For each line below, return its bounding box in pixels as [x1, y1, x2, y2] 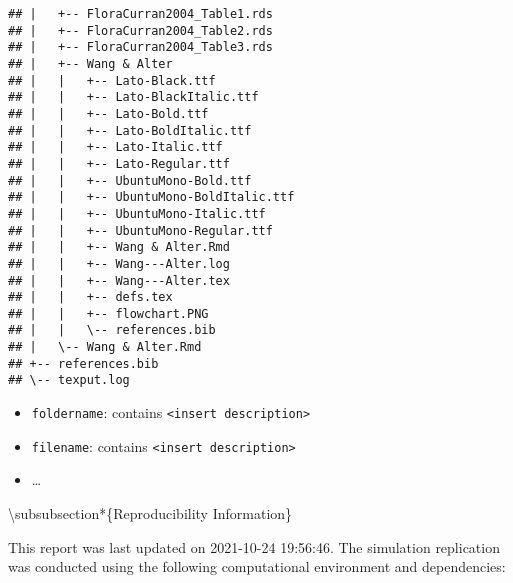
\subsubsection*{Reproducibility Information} [8, 503, 293, 523]
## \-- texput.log [8, 373, 130, 388]
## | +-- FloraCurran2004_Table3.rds [8, 40, 273, 55]
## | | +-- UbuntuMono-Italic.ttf [8, 206, 266, 221]
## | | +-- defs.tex [8, 290, 173, 305]
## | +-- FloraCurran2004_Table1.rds [8, 7, 273, 21]
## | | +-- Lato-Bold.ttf [8, 106, 209, 121]
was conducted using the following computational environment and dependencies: [8, 556, 506, 577]
